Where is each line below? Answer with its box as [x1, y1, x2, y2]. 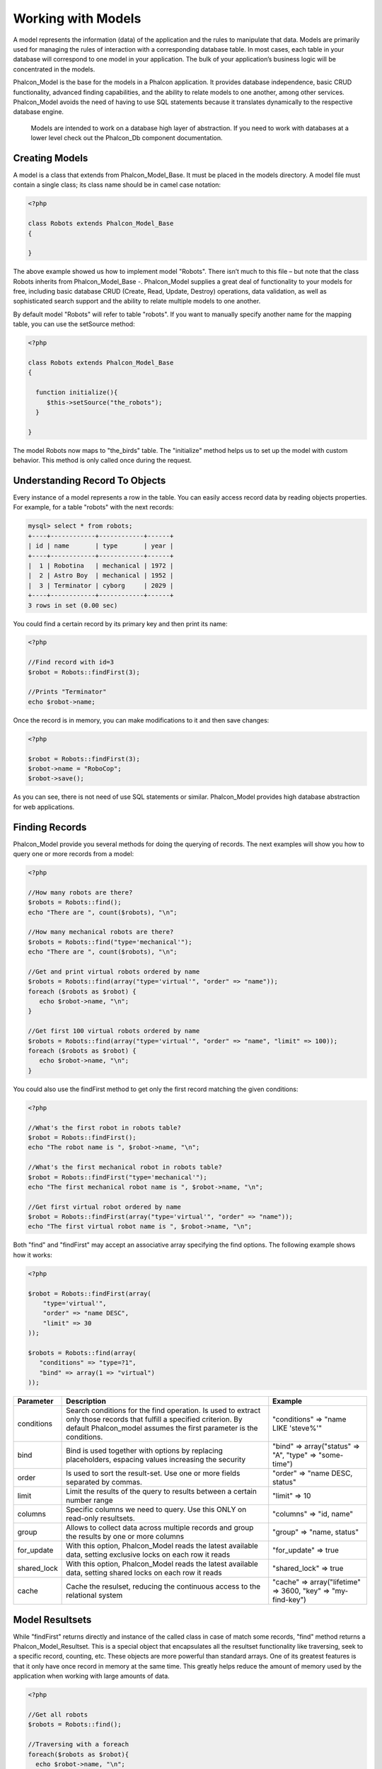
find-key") [272, 1595, 307, 1605]
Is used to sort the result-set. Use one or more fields [66, 1468, 241, 1478]
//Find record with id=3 [28, 658, 115, 667]
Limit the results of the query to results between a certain [66, 1487, 257, 1497]
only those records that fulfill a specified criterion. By [66, 1414, 243, 1424]
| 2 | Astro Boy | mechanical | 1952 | [28, 572, 174, 580]
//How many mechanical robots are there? [28, 928, 174, 936]
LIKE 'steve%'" [272, 1423, 322, 1433]
